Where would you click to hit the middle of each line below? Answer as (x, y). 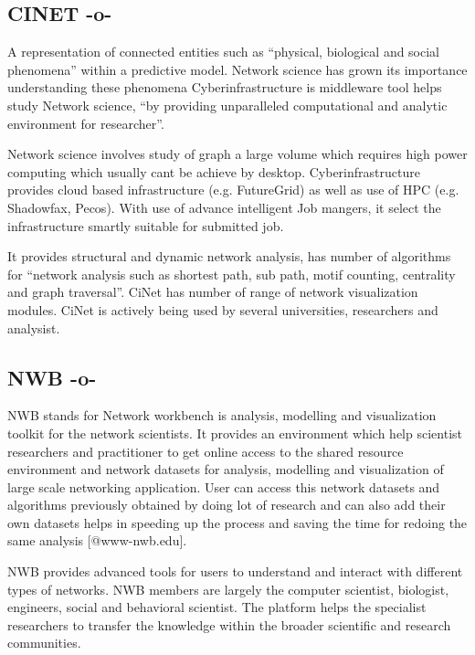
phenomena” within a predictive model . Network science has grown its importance (237, 69)
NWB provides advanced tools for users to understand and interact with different (235, 571)
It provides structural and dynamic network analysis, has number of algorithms (229, 256)
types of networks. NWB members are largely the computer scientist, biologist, (228, 589)
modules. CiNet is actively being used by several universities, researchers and (223, 309)
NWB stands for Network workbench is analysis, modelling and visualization (222, 415)
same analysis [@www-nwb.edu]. (97, 540)
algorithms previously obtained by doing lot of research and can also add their (227, 505)
